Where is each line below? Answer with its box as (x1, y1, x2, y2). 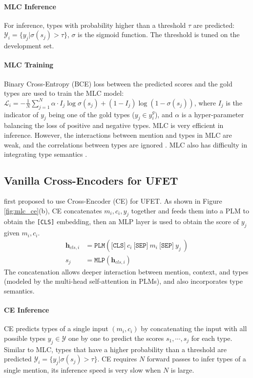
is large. (170, 365, 194, 375)
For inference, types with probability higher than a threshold (4, 20, 186, 30)
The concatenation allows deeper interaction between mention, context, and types (4, 266, 249, 276)
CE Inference (4, 305, 49, 315)
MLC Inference (4, 1, 56, 11)
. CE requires (97, 354, 137, 364)
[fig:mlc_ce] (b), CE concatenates (4, 205, 102, 215)
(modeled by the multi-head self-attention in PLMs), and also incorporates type (4, 276, 243, 286)
